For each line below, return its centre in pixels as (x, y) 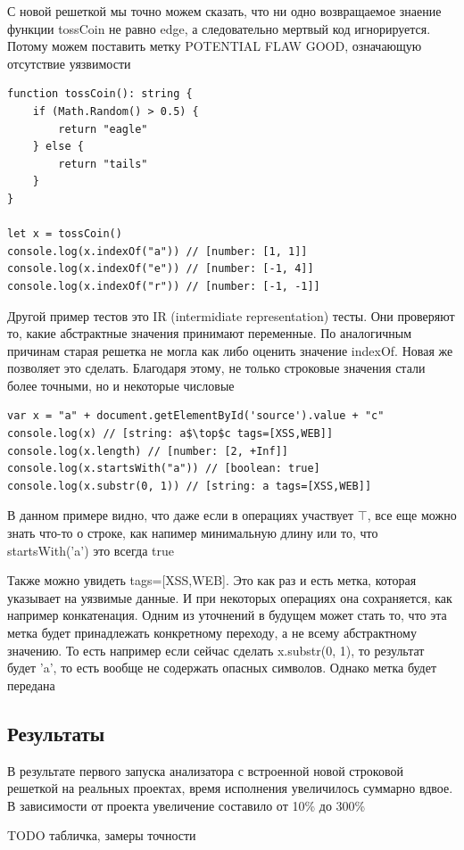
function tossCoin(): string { (100, 94)
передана (31, 685)
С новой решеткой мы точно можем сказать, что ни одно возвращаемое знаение (224, 11)
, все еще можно (412, 515)
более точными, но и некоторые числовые (121, 385)
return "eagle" (103, 129)
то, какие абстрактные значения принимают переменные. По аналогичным (210, 333)
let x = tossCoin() (65, 234)
